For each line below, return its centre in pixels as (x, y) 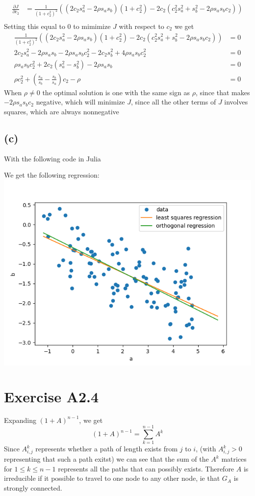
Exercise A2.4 (51, 396)
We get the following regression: (52, 175)
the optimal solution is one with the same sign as (116, 92)
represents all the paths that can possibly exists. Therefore (146, 468)
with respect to (141, 26)
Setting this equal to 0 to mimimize (57, 26)
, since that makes (223, 92)
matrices (234, 459)
